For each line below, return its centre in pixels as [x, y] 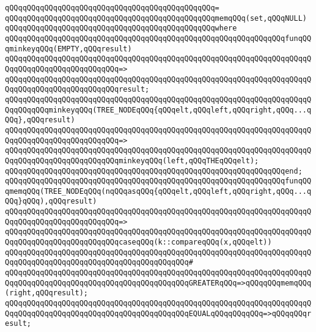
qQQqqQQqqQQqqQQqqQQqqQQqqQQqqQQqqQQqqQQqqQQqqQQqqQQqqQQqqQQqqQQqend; [154, 171]
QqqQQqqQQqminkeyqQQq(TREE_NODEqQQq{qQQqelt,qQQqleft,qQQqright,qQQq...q [158, 110]
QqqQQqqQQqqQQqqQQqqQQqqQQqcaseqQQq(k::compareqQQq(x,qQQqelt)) [138, 242]
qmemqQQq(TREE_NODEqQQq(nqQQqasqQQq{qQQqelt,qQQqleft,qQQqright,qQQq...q [158, 191]
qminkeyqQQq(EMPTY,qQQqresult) [68, 49]
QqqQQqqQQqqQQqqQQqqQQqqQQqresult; [77, 90]
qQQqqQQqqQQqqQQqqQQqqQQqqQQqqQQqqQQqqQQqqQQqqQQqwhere [121, 28]
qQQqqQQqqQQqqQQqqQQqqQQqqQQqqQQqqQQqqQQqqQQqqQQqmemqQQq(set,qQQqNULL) [156, 18]
